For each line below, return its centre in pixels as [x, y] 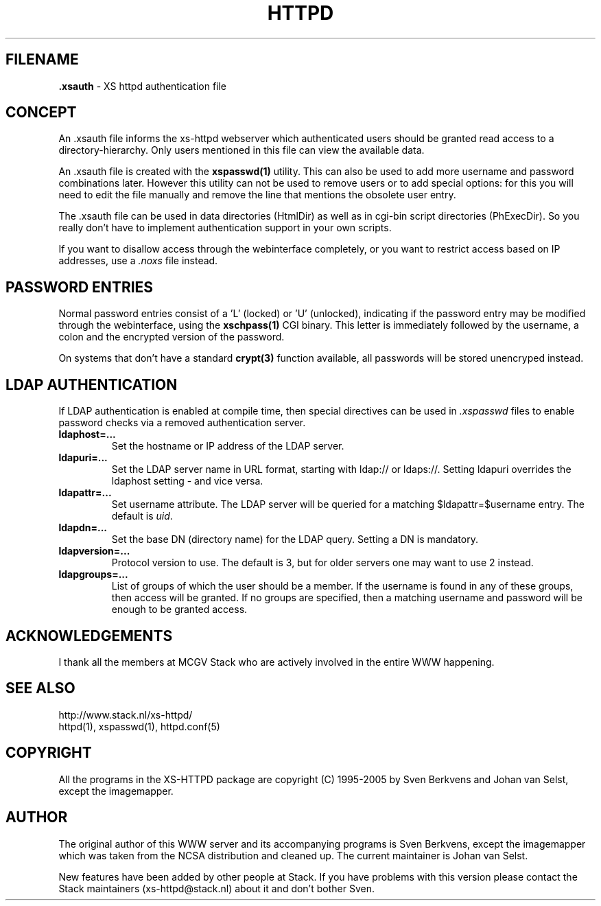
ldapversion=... [94, 551]
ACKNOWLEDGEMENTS [89, 636]
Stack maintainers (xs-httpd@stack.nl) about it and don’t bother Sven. [216, 888]
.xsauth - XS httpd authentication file [143, 86]
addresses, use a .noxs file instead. [138, 261]
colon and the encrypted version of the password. [172, 337]
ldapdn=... [83, 528]
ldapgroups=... [93, 574]
